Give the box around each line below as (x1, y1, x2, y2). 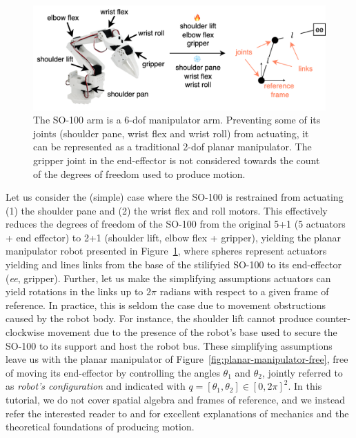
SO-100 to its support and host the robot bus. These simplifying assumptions (6, 338, 333, 352)
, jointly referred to (262, 365, 343, 379)
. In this (288, 379, 322, 393)
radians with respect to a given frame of (159, 284, 329, 299)
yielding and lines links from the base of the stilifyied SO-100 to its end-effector (6, 257, 342, 272)
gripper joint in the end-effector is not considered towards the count (33, 152, 320, 167)
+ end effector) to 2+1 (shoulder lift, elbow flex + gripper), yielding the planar (6, 230, 342, 244)
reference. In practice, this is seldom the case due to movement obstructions (6, 297, 326, 312)
